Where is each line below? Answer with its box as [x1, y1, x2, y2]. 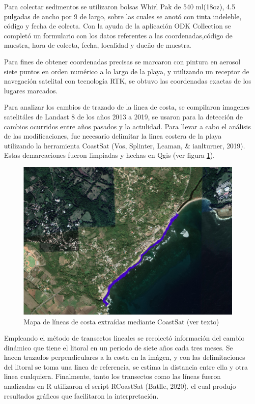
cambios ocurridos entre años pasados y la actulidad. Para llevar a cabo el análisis [4, 121, 251, 131]
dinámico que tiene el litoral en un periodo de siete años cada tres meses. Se [4, 342, 233, 352]
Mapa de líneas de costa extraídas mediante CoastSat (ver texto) [24, 316, 219, 326]
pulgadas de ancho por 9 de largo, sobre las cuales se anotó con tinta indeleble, [4, 11, 242, 21]
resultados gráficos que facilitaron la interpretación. [4, 390, 159, 401]
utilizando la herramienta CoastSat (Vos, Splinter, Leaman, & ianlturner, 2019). [4, 140, 245, 150]
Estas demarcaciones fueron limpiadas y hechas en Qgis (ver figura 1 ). [4, 150, 215, 160]
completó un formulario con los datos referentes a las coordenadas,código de [4, 30, 232, 40]
